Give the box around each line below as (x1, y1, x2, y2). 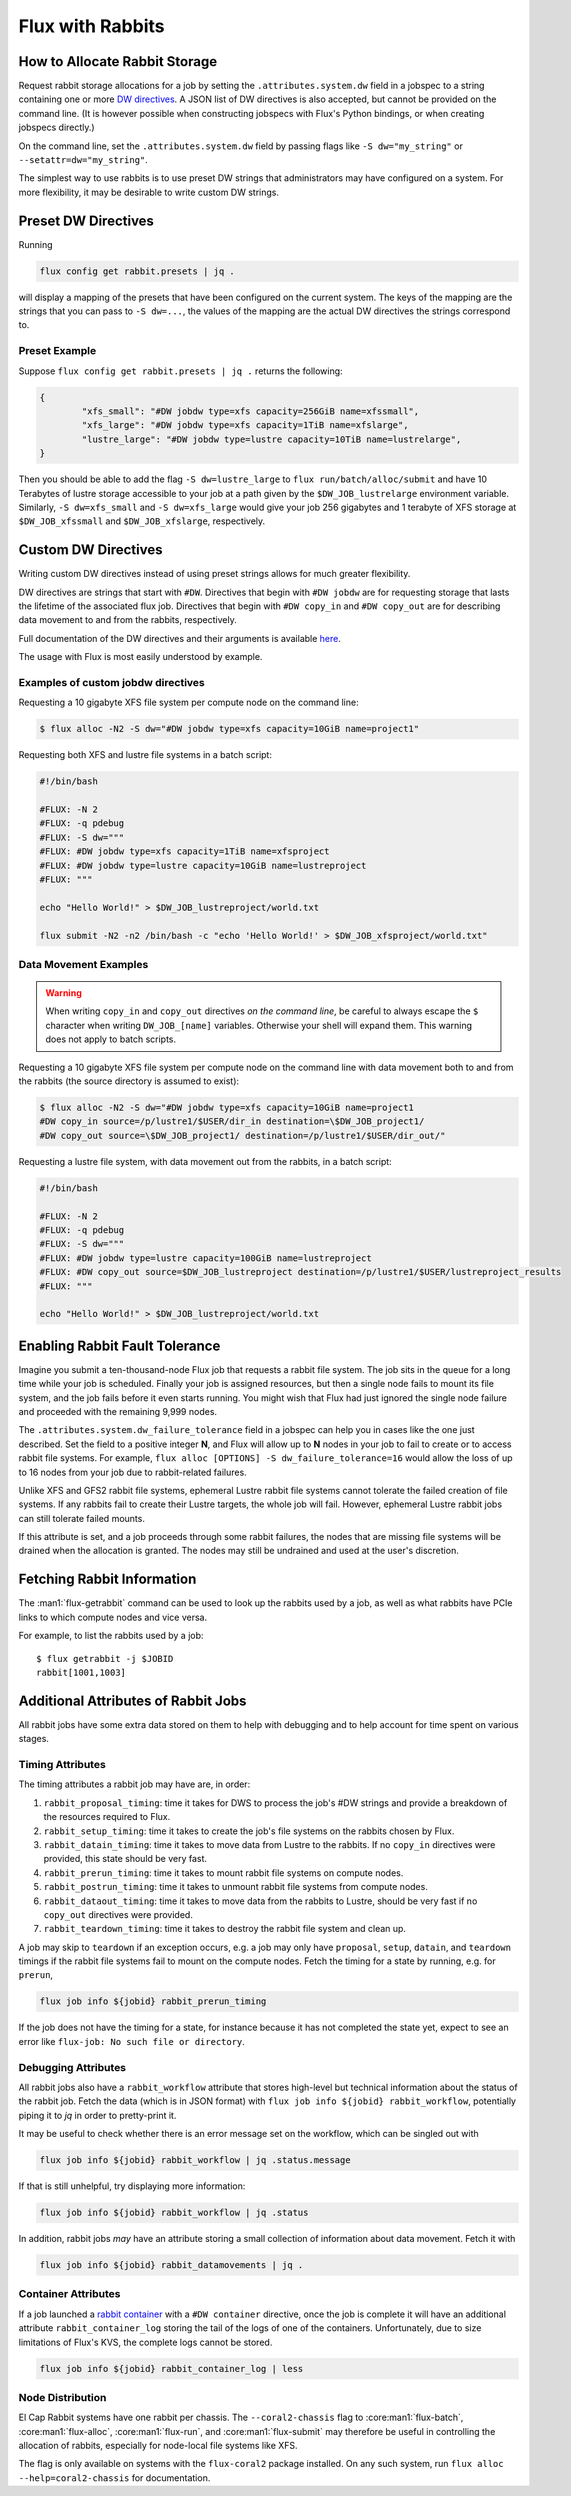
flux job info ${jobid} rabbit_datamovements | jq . (39, 2260, 304, 2271)
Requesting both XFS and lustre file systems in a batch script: (18, 749, 272, 761)
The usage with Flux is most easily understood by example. (18, 651, 263, 663)
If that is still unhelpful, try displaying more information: (18, 2180, 246, 2192)
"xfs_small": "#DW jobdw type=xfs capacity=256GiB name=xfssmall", (81, 405, 420, 417)
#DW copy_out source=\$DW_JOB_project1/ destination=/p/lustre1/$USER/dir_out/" (39, 1130, 446, 1141)
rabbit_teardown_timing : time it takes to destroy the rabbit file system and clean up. (43, 1923, 407, 1935)
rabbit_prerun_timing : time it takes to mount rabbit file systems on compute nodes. (43, 1866, 404, 1879)
